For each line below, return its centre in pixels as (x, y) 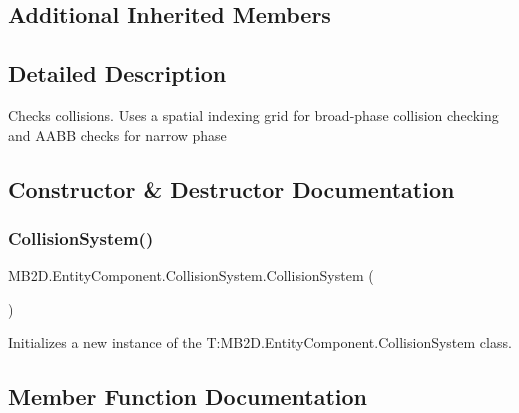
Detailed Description (117, 73)
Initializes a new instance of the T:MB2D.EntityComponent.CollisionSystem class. (260, 342)
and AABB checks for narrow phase (117, 134)
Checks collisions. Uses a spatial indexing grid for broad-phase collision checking (253, 114)
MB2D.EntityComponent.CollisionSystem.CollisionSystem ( (191, 275)
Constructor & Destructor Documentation (231, 188)
